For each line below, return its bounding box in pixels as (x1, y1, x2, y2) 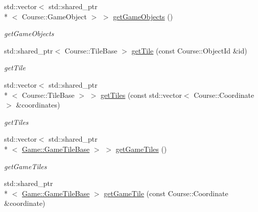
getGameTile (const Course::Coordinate (104, 188, 228, 198)
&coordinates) (16, 99, 60, 110)
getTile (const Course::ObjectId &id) (131, 45, 247, 56)
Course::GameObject (21, 11, 87, 21)
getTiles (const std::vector (100, 89, 182, 100)
